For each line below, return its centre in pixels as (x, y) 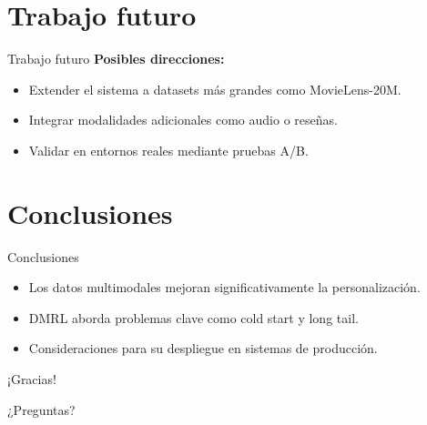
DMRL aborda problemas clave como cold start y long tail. (193, 317)
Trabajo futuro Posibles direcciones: (116, 59)
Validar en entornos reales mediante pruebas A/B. (168, 150)
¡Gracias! (32, 379)
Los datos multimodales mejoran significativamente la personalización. (224, 287)
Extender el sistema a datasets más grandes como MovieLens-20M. (215, 89)
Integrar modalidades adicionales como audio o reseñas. (183, 120)
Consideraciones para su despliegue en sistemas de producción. (203, 348)
